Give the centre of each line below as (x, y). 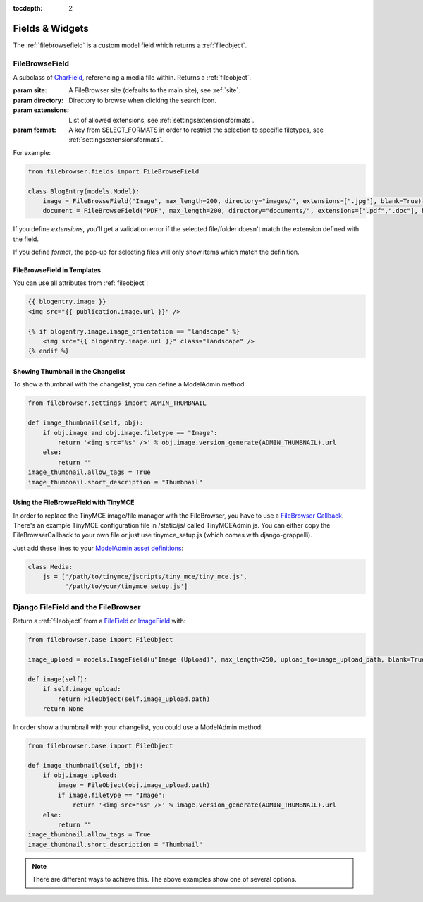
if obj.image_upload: (80, 775)
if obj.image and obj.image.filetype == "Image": (130, 433)
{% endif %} (49, 351)
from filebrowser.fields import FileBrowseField (114, 171)
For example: (32, 152)
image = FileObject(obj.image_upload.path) (134, 785)
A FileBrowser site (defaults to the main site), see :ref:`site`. (155, 90)
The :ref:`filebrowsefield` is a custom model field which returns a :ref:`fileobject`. (130, 45)
